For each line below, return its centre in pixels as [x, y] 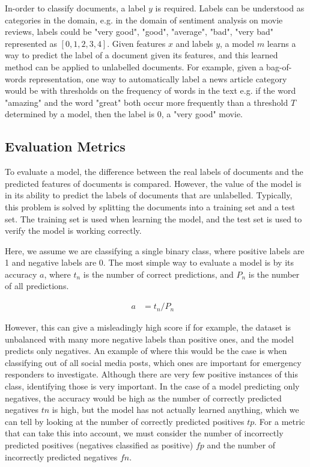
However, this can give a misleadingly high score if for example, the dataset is [148, 327]
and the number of [241, 445]
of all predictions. [37, 286]
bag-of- [279, 66]
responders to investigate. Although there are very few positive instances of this [151, 374]
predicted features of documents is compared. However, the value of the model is [153, 183]
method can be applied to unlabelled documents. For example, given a [134, 66]
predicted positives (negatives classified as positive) [99, 445]
